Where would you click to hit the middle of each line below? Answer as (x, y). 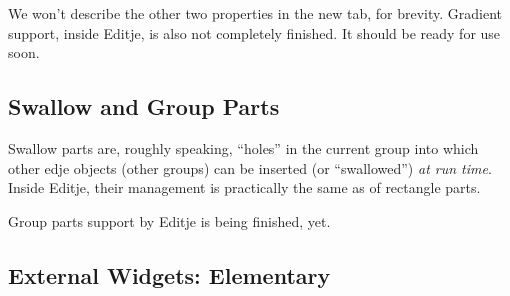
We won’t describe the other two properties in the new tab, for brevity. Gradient (255, 13)
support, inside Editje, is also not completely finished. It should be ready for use (254, 32)
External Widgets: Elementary (169, 274)
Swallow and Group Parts (144, 106)
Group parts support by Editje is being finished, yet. (169, 220)
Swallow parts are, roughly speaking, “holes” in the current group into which (243, 147)
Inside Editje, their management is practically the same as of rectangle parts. (244, 187)
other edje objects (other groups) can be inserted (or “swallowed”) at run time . (250, 167)
